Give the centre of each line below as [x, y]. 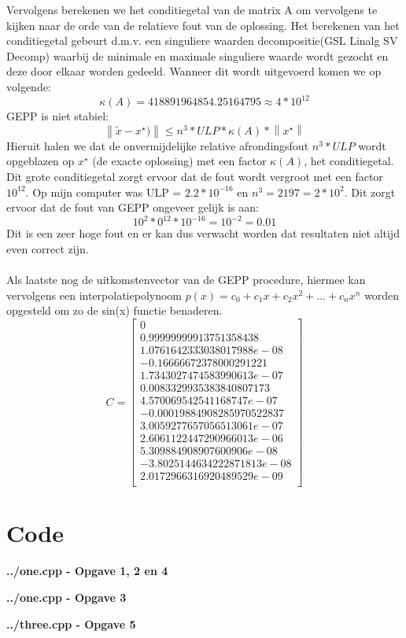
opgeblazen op [41, 161]
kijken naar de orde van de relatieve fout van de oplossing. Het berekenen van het [203, 25]
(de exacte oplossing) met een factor [179, 161]
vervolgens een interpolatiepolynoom [94, 295]
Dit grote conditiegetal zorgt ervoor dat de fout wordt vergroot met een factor [195, 177]
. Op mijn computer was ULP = [103, 192]
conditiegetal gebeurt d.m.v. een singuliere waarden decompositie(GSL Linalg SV [202, 41]
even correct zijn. [48, 248]
